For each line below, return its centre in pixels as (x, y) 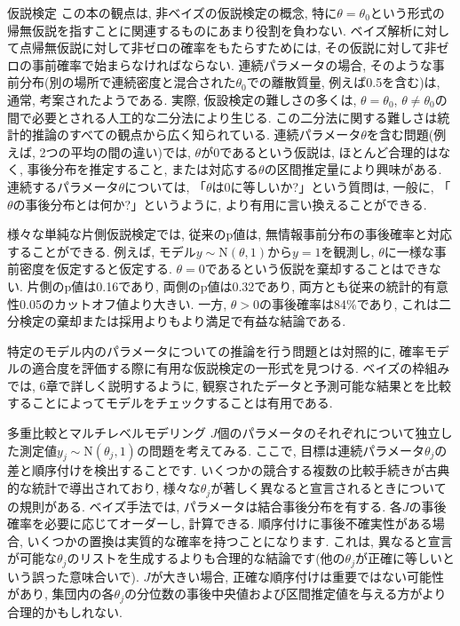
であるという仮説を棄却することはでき (317, 269)
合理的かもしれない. (65, 611)
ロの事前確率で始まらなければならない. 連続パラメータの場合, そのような (220, 64)
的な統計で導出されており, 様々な (104, 488)
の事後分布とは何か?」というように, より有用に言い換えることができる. (220, 204)
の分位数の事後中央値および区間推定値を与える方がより (285, 594)
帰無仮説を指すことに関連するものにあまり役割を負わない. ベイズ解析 (210, 30)
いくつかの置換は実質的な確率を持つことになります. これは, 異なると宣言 (240, 540)
